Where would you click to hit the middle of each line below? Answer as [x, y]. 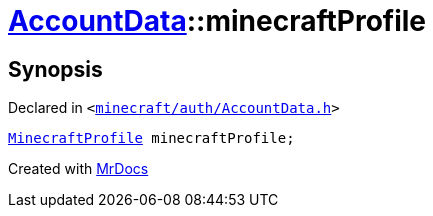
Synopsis [55, 69]
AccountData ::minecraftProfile [217, 21]
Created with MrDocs [78, 169]
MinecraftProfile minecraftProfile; [151, 138]
